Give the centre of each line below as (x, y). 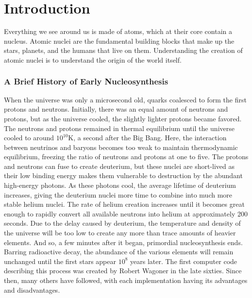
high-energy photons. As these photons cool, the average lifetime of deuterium (120, 185)
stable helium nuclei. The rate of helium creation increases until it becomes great (124, 204)
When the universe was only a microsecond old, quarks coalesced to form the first (125, 99)
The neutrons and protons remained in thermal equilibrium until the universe (119, 128)
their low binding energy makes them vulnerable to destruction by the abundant (123, 175)
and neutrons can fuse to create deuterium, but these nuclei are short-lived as (119, 166)
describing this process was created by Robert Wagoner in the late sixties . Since (123, 271)
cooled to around (29, 138)
